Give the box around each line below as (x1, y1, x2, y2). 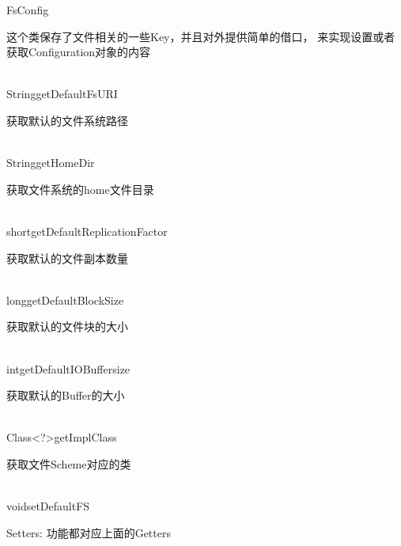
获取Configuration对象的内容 (6, 44, 151, 60)
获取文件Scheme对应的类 (6, 455, 131, 472)
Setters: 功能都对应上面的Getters (6, 524, 171, 540)
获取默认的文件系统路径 (6, 112, 128, 128)
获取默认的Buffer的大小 (6, 387, 125, 404)
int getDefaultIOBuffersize (6, 360, 131, 377)
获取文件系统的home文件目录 (6, 180, 154, 197)
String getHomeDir (6, 154, 95, 171)
